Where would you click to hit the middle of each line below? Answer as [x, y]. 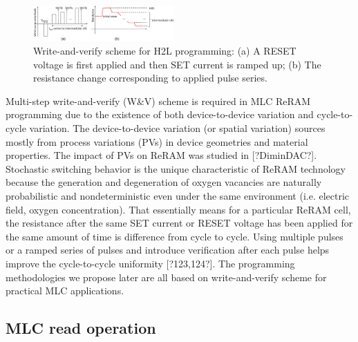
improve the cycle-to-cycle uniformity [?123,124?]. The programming [150, 263]
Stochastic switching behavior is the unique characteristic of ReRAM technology [176, 168]
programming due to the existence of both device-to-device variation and [160, 114]
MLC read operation [81, 328]
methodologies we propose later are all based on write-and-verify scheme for [166, 277]
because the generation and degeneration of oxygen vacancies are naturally [164, 182]
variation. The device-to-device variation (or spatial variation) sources [177, 128]
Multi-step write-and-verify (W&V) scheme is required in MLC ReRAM [158, 101]
